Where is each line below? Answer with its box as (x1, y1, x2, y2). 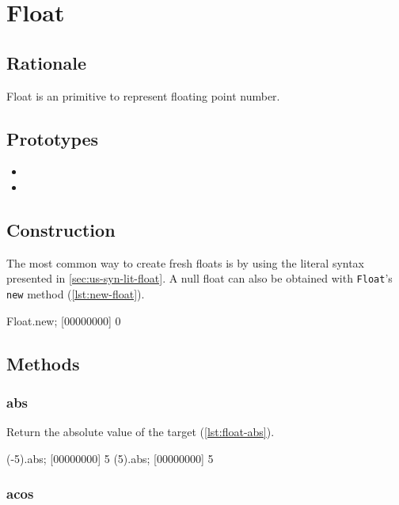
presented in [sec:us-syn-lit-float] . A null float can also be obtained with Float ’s (6, 270, 393, 287)
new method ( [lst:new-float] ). (6, 286, 145, 302)
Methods (6, 351, 80, 375)
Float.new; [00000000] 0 (6, 312, 121, 328)
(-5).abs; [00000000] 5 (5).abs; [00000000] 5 (6, 450, 214, 466)
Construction (6, 217, 116, 241)
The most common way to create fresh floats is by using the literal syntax (6, 254, 365, 271)
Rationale (6, 50, 86, 74)
